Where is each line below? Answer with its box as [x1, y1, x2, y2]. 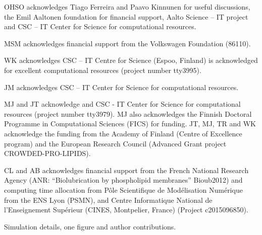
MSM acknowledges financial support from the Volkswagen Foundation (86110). [4, 38, 251, 48]
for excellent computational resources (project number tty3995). [4, 64, 201, 75]
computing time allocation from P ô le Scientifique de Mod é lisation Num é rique [4, 184, 243, 195]
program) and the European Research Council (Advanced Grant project [4, 138, 227, 148]
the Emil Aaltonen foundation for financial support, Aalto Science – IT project [4, 11, 248, 22]
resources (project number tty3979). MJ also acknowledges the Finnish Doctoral [4, 108, 252, 119]
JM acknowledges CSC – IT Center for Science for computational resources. [4, 82, 239, 92]
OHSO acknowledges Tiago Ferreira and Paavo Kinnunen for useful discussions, [4, 2, 250, 12]
